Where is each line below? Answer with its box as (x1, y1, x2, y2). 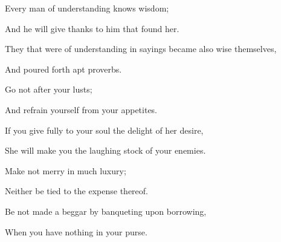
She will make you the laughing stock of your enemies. (5, 144, 206, 157)
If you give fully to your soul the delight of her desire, (5, 123, 204, 136)
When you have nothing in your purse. (5, 225, 147, 238)
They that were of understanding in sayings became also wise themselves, (5, 42, 277, 55)
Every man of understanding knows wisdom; (5, 2, 169, 14)
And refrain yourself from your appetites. (5, 103, 157, 116)
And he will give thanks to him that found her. (5, 22, 179, 34)
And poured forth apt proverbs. (5, 62, 122, 75)
